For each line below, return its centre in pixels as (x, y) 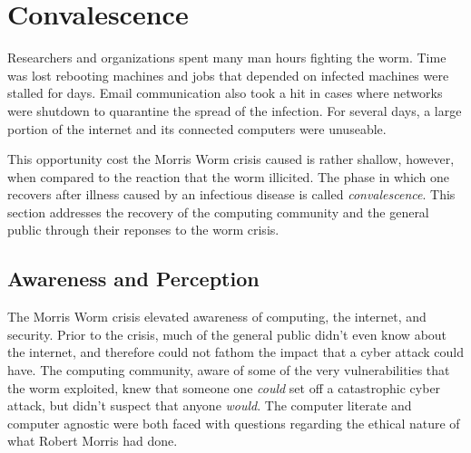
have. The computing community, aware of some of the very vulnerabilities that (229, 370)
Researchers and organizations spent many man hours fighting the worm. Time (227, 58)
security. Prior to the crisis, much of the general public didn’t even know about (227, 334)
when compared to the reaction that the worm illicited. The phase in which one (229, 176)
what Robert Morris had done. (93, 441)
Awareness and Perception (133, 279)
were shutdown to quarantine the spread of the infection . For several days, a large (235, 110)
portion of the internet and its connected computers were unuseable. (197, 128)
